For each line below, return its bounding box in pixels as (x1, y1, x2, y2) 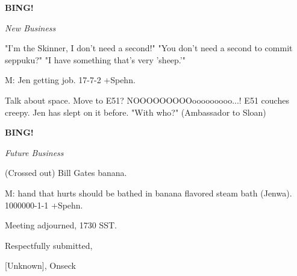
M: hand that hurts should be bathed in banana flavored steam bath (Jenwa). (5, 186, 292, 199)
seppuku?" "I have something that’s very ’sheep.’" (5, 53, 186, 66)
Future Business (5, 146, 64, 158)
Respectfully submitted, (5, 239, 93, 251)
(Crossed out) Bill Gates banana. (5, 166, 127, 179)
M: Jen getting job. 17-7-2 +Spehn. (5, 74, 136, 86)
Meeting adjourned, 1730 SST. (5, 219, 117, 231)
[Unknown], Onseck (5, 259, 76, 272)
